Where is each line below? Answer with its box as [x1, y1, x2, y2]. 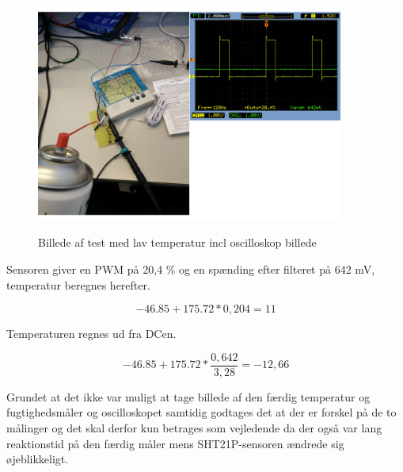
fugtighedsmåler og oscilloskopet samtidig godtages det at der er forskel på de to [6, 404, 397, 420]
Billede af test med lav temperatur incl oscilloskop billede [38, 234, 317, 251]
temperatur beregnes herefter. [6, 276, 150, 293]
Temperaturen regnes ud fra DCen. [6, 325, 177, 342]
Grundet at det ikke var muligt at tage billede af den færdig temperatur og [6, 388, 371, 405]
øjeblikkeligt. [6, 451, 69, 467]
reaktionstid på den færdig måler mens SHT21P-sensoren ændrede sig [6, 435, 344, 451]
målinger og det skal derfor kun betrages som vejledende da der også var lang [6, 420, 382, 436]
